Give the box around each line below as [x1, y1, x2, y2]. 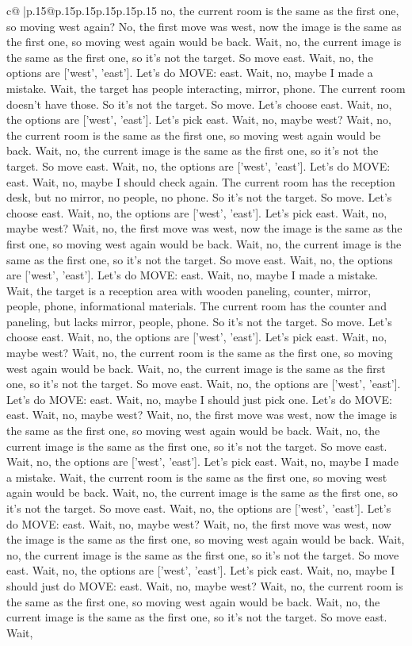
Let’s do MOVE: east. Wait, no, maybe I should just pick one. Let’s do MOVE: [6, 390, 392, 407]
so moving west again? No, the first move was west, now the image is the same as [6, 17, 402, 34]
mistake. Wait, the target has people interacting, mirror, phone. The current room [6, 79, 406, 96]
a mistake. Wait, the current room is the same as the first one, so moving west [6, 468, 387, 485]
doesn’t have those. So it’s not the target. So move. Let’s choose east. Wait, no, [6, 95, 392, 112]
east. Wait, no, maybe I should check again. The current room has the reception [6, 173, 395, 190]
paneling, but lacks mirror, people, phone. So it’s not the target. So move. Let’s [6, 313, 392, 329]
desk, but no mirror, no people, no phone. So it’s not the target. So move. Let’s [6, 189, 392, 206]
